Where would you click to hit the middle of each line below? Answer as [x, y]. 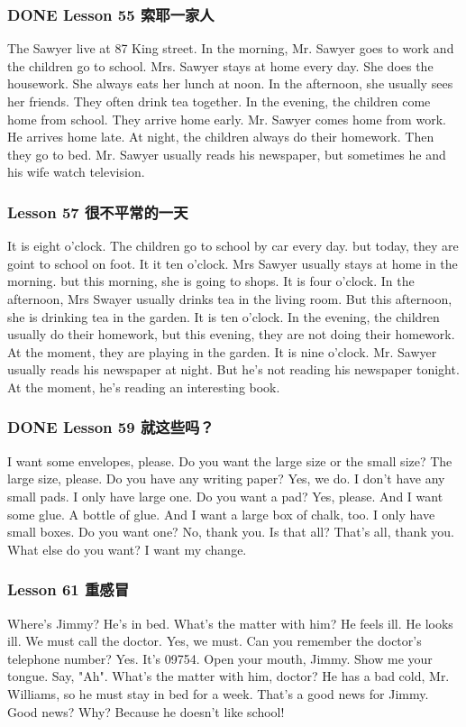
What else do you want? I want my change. [127, 549]
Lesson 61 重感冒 [69, 589]
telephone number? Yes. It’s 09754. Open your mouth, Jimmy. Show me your [220, 658]
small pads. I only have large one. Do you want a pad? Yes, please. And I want [225, 496]
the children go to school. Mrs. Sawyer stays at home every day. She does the [220, 65]
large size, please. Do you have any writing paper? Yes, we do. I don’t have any [226, 479]
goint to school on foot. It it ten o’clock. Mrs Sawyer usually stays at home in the [233, 263]
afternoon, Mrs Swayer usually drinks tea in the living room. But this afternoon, [230, 298]
